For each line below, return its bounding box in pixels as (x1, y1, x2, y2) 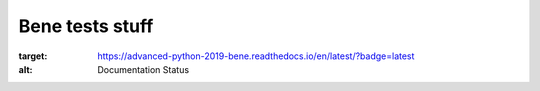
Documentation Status (97, 63, 190, 75)
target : (18, 50, 48, 62)
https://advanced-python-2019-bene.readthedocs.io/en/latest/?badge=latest (97, 50, 415, 62)
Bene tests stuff (18, 15, 154, 37)
